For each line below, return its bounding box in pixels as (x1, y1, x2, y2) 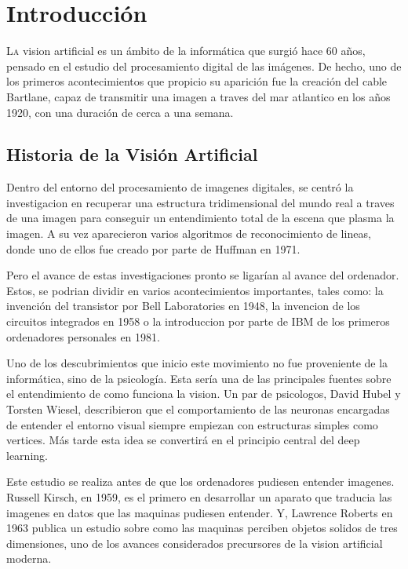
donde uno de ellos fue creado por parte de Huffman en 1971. (6, 240, 301, 257)
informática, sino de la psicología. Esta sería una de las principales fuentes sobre (6, 370, 392, 386)
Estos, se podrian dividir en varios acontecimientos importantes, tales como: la (6, 282, 384, 298)
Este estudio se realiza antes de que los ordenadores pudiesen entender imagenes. (6, 473, 395, 490)
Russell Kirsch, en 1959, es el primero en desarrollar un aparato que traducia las (6, 488, 392, 505)
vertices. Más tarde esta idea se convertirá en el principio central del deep (6, 432, 360, 448)
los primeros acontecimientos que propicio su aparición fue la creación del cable (6, 73, 388, 89)
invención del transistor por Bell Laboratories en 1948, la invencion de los (6, 297, 360, 314)
